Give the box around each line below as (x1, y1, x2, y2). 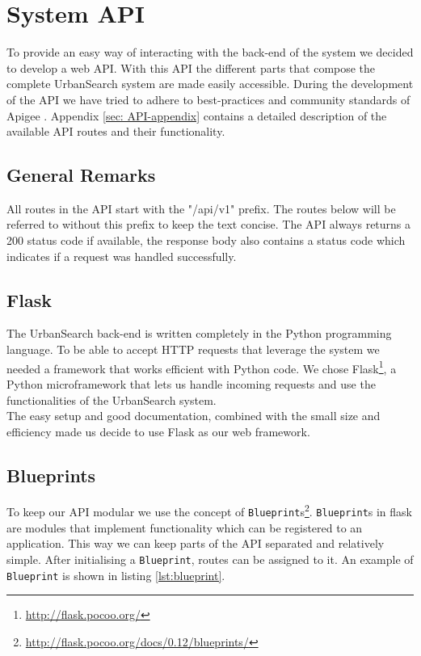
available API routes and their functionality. (6, 123, 225, 140)
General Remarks (6, 162, 156, 187)
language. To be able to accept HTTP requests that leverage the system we (6, 341, 380, 358)
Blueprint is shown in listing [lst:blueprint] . (6, 566, 225, 583)
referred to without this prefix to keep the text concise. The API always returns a (6, 216, 411, 233)
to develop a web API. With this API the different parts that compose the (6, 59, 376, 76)
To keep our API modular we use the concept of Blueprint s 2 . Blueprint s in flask (6, 501, 413, 520)
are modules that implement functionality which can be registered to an (6, 519, 363, 536)
